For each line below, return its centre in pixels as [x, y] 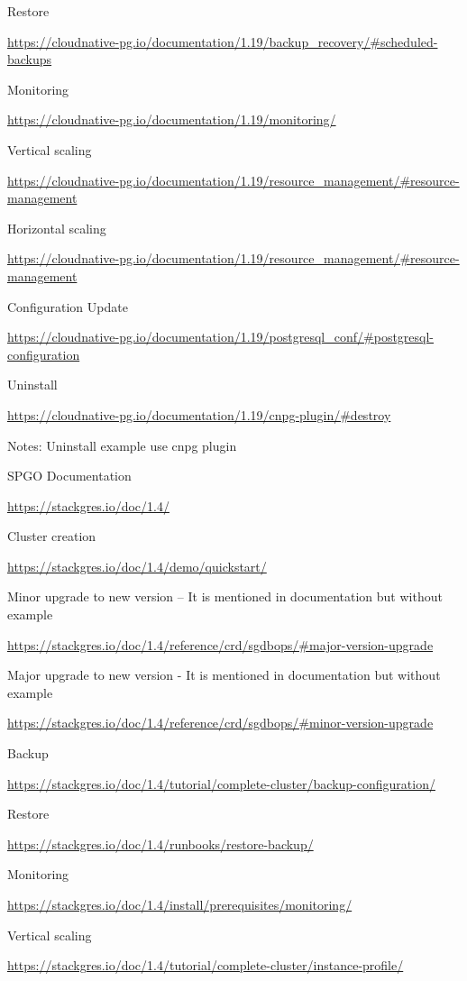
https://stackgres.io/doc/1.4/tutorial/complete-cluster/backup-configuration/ [221, 783]
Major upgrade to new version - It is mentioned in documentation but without [224, 675]
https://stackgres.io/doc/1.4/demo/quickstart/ [137, 566]
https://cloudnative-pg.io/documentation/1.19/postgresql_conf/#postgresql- [221, 337]
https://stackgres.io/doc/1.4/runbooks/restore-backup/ [160, 843]
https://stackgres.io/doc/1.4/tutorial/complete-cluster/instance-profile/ [206, 965]
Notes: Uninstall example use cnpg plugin [122, 445]
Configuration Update [68, 306]
